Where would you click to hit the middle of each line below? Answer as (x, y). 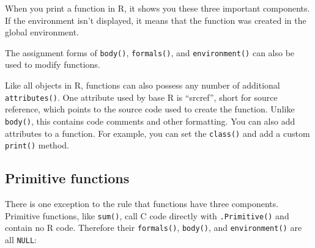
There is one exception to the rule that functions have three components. (142, 204)
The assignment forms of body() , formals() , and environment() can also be (150, 52)
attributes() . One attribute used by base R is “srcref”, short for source (141, 97)
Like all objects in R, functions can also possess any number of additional (143, 85)
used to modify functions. (53, 64)
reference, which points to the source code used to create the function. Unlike (150, 109)
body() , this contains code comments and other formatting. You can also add (150, 121)
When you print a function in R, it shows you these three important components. (157, 8)
